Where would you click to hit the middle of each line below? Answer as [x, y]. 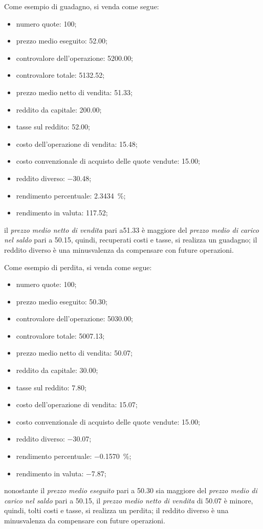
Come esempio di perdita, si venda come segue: [78, 267]
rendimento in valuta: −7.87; [61, 473]
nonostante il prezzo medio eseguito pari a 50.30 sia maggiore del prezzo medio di [131, 490]
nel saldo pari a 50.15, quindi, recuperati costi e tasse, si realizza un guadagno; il [131, 240]
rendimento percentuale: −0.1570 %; [74, 456]
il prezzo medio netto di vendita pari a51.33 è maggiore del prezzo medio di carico [131, 229]
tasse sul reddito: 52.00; [53, 127]
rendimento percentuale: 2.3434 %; [71, 195]
